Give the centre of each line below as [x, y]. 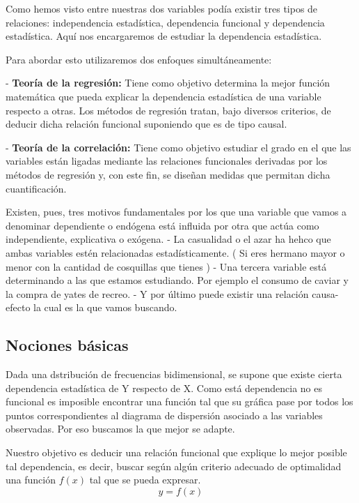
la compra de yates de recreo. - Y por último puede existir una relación [157, 293]
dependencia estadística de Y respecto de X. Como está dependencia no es [164, 388]
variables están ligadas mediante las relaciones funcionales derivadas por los [167, 161]
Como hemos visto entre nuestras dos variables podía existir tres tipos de [162, 8]
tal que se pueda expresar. [145, 480]
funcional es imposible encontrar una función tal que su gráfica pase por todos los [179, 401]
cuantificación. [36, 188]
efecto [18, 307]
